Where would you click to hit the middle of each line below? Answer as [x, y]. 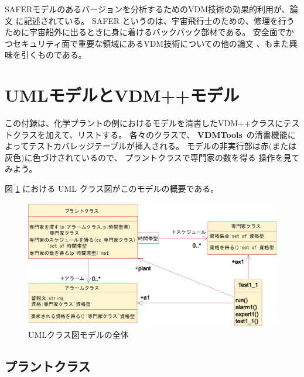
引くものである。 [54, 55]
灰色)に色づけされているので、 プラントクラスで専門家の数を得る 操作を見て [152, 157]
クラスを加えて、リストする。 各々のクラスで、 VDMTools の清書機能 [150, 134]
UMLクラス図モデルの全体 [78, 334]
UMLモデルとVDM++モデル [122, 95]
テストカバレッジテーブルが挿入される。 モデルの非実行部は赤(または [163, 146]
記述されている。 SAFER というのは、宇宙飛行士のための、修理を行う [159, 20]
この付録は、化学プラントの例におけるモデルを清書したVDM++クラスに [144, 123]
